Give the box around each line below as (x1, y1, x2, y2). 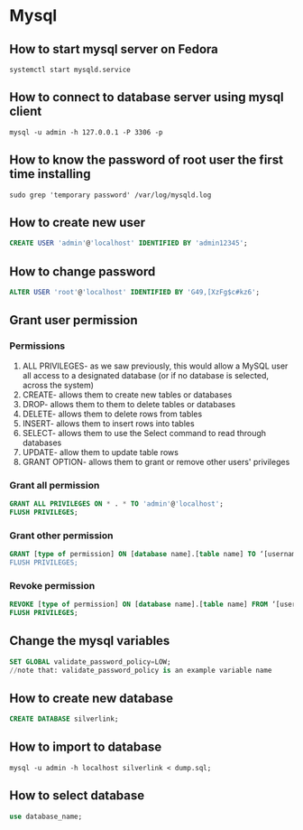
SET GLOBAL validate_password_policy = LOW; (9, 657, 171, 667)
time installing (9, 166, 91, 182)
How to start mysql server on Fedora (9, 42, 219, 57)
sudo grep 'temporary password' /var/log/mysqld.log (9, 191, 212, 200)
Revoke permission (9, 579, 96, 592)
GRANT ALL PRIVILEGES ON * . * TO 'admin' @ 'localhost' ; (9, 499, 224, 508)
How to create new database (9, 690, 174, 705)
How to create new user (9, 215, 146, 230)
